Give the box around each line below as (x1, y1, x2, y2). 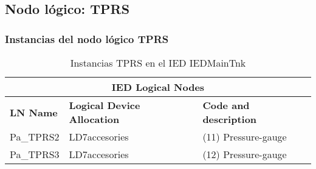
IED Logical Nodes (111, 80, 205, 94)
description (202, 112, 257, 126)
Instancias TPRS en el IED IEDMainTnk (70, 56, 246, 70)
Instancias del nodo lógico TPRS (5, 31, 169, 46)
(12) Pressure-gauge (202, 147, 287, 161)
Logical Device (69, 98, 140, 112)
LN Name (10, 105, 58, 119)
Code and (202, 98, 250, 112)
